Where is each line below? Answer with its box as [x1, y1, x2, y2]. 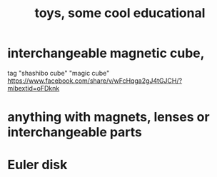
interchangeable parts [7, 124, 143, 141]
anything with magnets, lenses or [7, 109, 210, 126]
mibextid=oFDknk [7, 84, 60, 92]
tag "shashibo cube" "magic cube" [7, 69, 110, 77]
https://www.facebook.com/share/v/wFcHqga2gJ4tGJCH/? [7, 76, 183, 85]
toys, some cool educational [34, 5, 206, 21]
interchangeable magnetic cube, [7, 45, 205, 61]
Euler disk [7, 157, 68, 173]
